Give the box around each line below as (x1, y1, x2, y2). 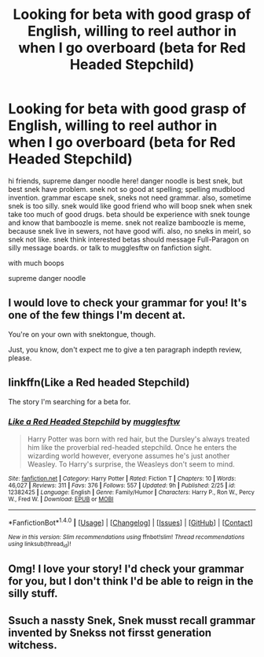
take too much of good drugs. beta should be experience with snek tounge (8, 209, 251, 219)
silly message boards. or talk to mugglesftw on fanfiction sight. (8, 242, 212, 253)
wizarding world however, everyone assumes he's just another (27, 451, 230, 460)
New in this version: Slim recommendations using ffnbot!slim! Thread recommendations (8, 533, 245, 541)
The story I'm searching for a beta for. (8, 397, 131, 406)
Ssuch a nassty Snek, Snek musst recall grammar (8, 614, 255, 627)
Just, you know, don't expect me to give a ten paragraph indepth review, (8, 345, 242, 354)
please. (8, 352, 32, 363)
